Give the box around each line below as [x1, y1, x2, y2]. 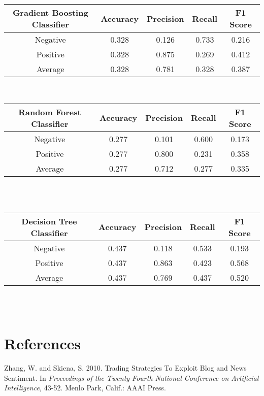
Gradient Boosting [12, 7, 88, 18]
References [4, 333, 81, 354]
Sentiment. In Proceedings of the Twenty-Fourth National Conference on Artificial [4, 372, 259, 383]
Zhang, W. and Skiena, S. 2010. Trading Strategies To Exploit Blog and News [4, 362, 247, 373]
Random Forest [18, 106, 81, 118]
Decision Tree [21, 215, 77, 227]
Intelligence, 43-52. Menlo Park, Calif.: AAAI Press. [4, 382, 166, 393]
